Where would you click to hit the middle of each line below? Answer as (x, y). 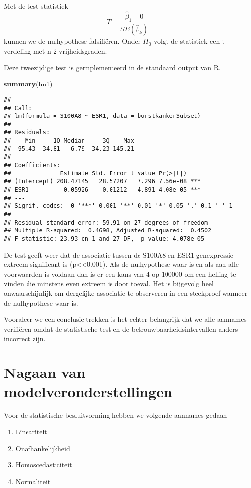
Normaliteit (33, 481)
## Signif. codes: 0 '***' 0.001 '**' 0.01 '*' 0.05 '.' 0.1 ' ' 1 (118, 206)
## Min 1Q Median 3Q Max (69, 141)
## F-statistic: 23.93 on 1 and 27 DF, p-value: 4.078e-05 (104, 239)
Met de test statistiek (36, 6)
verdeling (18, 51)
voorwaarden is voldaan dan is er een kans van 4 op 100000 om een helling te (120, 273)
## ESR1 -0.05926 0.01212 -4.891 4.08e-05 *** (102, 190)
